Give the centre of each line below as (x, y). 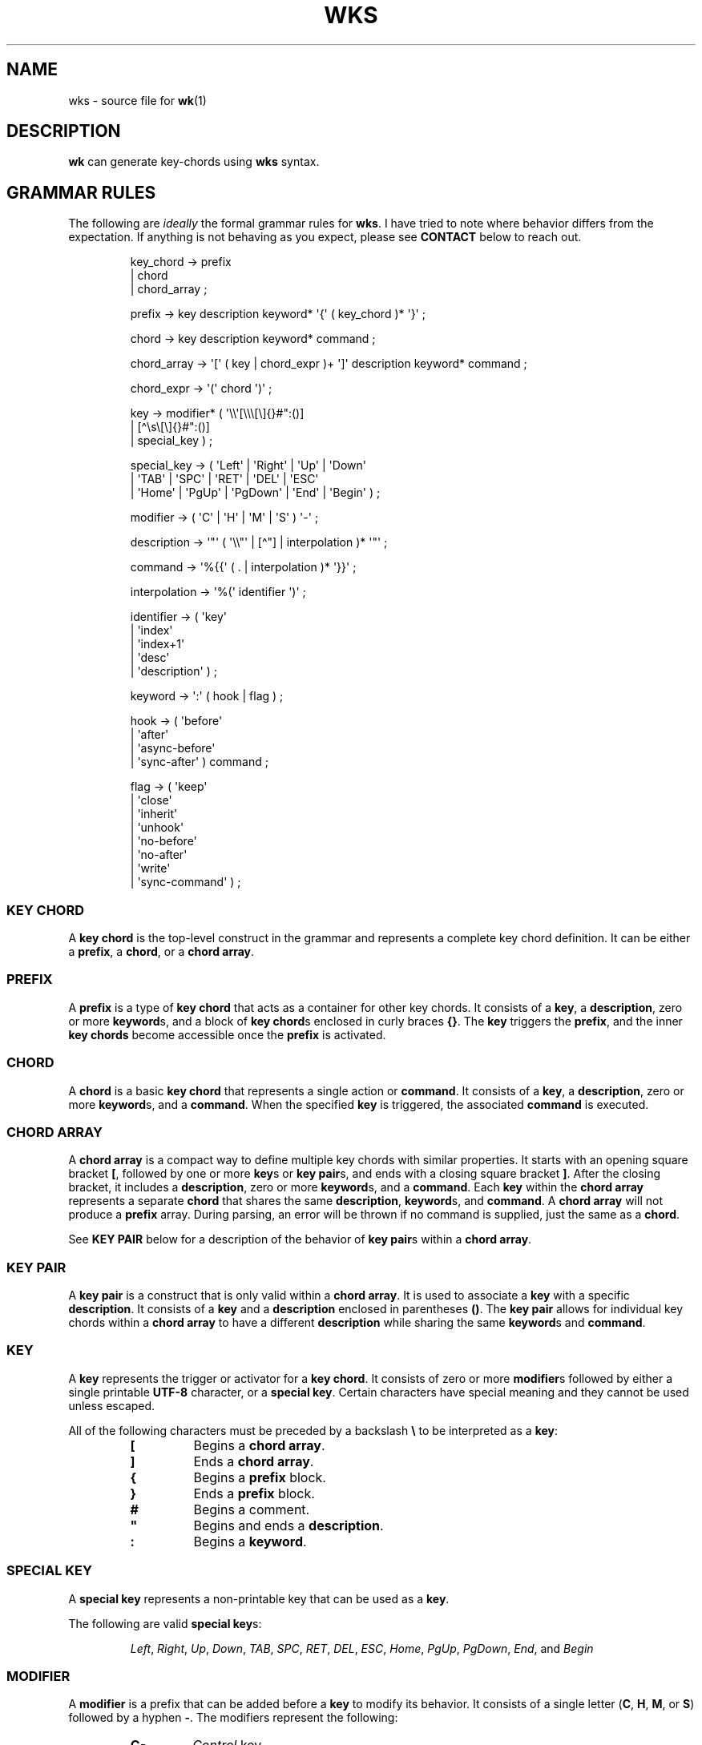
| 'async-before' (173, 748)
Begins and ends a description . (288, 1525)
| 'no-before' (163, 841)
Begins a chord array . (259, 1445)
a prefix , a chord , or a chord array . (161, 952)
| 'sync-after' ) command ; (199, 762)
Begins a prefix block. (260, 1477)
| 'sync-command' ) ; (186, 882)
